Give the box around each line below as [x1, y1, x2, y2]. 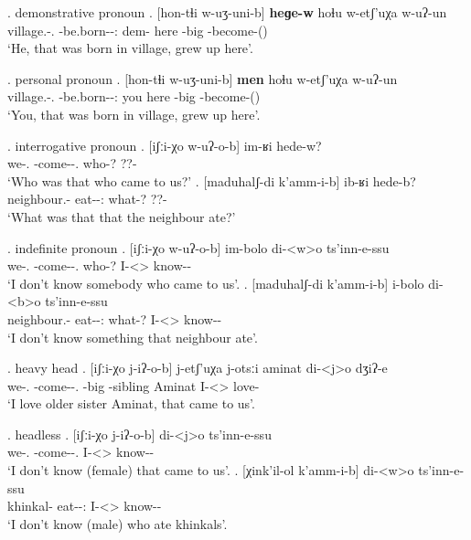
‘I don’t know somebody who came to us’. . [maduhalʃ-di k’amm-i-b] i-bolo [7, 273, 424, 292]
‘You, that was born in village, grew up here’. [7, 104, 261, 123]
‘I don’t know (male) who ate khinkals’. [7, 514, 228, 533]
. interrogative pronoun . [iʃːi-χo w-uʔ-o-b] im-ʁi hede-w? [7, 135, 322, 154]
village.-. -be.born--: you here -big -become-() [7, 87, 261, 106]
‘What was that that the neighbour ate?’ [7, 206, 236, 226]
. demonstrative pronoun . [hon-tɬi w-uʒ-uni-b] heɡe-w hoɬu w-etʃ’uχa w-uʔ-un [7, 3, 447, 21]
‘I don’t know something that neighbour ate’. [7, 327, 258, 346]
